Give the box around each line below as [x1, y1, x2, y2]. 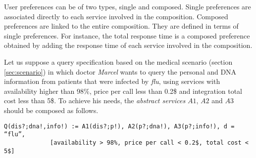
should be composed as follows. [4, 105, 99, 115]
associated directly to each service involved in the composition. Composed [4, 11, 228, 21]
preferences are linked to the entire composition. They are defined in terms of [4, 21, 239, 31]
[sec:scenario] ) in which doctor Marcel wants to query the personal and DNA [4, 66, 237, 77]
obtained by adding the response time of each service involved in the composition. [4, 40, 253, 50]
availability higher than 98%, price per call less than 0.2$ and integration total [4, 85, 243, 96]
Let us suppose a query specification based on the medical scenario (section [4, 56, 233, 67]
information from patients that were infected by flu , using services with [4, 76, 220, 86]
